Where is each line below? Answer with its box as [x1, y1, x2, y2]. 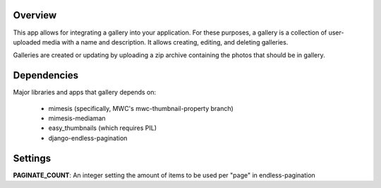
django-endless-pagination [48, 134, 128, 142]
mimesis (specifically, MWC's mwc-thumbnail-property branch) [48, 104, 234, 112]
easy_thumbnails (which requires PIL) [48, 124, 157, 132]
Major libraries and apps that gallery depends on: [13, 88, 157, 97]
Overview [13, 9, 57, 21]
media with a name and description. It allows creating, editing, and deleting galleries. [42, 37, 289, 46]
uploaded [13, 37, 41, 46]
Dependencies [13, 69, 79, 81]
